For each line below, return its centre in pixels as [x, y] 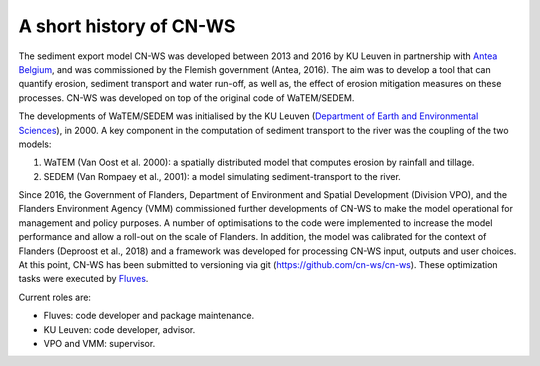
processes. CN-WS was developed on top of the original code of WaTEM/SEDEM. [186, 97]
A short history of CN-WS [127, 26]
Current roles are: [55, 297]
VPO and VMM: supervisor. [99, 343]
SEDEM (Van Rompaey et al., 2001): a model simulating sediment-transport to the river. [222, 176]
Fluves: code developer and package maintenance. [149, 316]
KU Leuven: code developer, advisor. [119, 329]
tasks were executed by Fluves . [83, 279]
